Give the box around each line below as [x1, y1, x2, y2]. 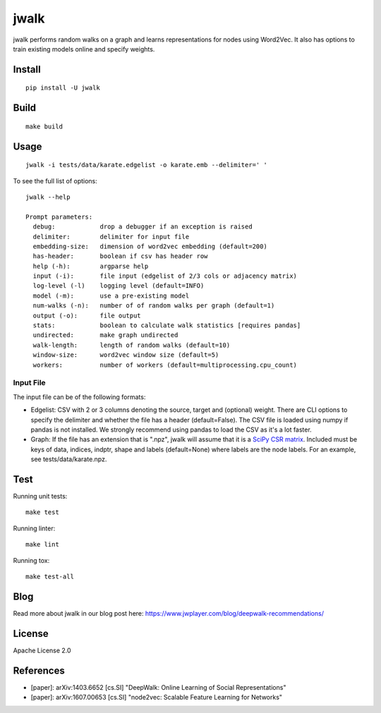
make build [25, 122, 64, 130]
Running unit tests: [13, 492, 68, 500]
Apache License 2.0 [13, 646, 71, 654]
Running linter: [13, 524, 56, 532]
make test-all [25, 572, 74, 580]
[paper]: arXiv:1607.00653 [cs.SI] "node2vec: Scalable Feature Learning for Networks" [30, 693, 282, 702]
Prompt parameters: [25, 212, 93, 221]
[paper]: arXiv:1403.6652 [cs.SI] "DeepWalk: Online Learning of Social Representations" [30, 683, 286, 691]
